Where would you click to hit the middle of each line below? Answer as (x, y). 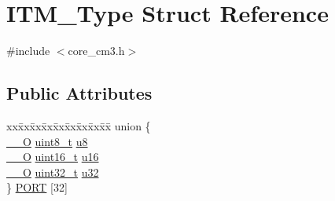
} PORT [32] (37, 187)
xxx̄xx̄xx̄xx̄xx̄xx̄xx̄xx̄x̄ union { (79, 125)
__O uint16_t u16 (53, 157)
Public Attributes (79, 93)
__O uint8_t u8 (47, 141)
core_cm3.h (96, 51)
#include (28, 51)
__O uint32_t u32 (53, 172)
